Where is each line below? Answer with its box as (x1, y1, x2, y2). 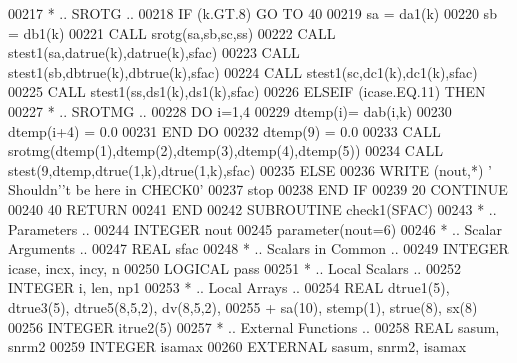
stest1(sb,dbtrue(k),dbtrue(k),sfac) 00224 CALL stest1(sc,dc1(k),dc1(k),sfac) (8, 61, 478, 82)
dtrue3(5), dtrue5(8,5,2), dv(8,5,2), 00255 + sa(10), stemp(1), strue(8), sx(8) (8, 296, 478, 317)
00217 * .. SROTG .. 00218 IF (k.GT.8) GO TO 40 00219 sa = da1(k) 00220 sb (8, 3, 497, 23)
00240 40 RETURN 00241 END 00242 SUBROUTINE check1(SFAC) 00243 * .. (8, 198, 497, 219)
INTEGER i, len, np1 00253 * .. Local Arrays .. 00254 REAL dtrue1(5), (8, 277, 450, 298)
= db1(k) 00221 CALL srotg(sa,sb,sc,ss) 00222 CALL (8, 22, 336, 43)
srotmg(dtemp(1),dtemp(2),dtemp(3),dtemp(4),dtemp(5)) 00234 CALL (8, 140, 443, 161)
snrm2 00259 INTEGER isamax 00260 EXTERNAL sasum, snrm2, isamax (8, 336, 467, 357)
